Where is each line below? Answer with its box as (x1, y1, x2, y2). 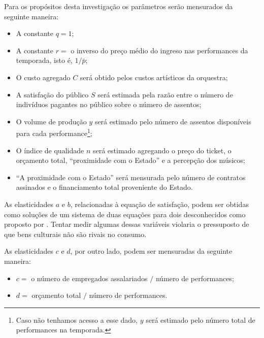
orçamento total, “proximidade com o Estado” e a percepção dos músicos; (16, 155, 245, 165)
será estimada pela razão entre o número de (97, 89, 233, 99)
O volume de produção (16, 116, 87, 126)
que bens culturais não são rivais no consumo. (4, 228, 147, 239)
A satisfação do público (16, 89, 89, 99)
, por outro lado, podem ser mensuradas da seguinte (70, 246, 233, 256)
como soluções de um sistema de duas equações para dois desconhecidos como (4, 209, 246, 219)
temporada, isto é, (16, 55, 73, 65)
